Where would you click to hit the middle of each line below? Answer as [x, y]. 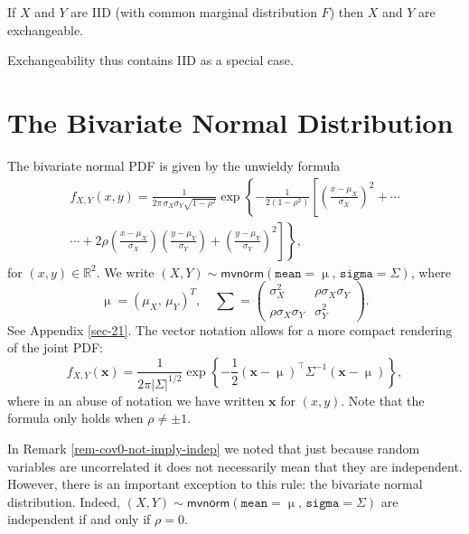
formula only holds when [75, 418]
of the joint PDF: [55, 347]
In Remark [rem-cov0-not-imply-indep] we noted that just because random [214, 449]
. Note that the [383, 400]
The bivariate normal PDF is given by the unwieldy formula [174, 165]
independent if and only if [79, 519]
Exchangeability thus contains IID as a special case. [150, 60]
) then [346, 12]
